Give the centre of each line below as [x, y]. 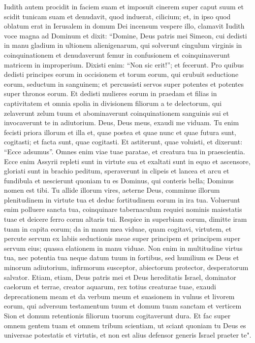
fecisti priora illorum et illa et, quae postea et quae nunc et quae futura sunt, [120, 132]
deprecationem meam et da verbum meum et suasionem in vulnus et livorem [119, 296]
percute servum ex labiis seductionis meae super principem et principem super [122, 238]
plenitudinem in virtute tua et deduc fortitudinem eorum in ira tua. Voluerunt [122, 199]
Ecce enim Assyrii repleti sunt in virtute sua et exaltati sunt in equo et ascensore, [127, 161]
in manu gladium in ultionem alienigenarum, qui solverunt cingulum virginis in [123, 45]
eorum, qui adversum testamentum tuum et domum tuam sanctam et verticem [123, 306]
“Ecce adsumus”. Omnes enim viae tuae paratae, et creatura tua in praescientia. [125, 151]
